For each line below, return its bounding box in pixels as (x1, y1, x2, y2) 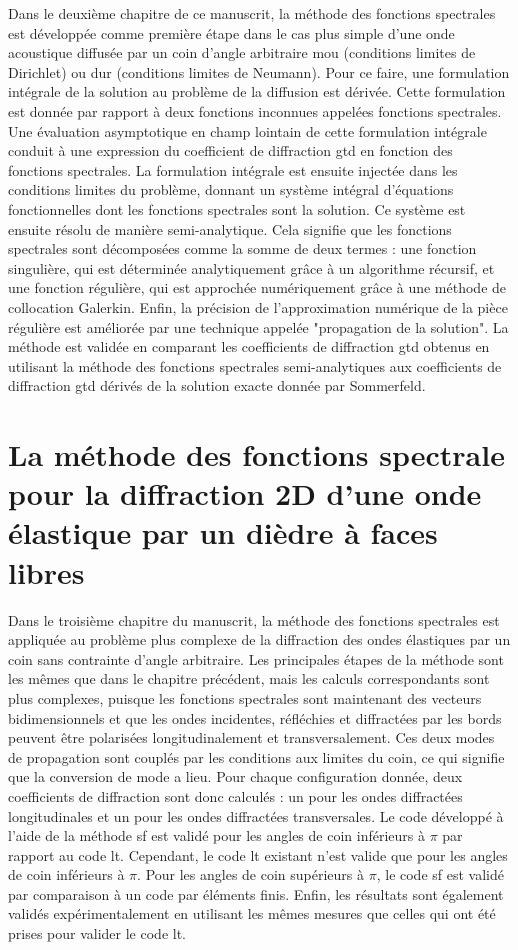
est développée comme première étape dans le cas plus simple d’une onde (8, 22, 455, 43)
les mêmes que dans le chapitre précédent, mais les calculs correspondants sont (8, 668, 490, 689)
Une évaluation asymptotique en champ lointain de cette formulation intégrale (8, 120, 487, 141)
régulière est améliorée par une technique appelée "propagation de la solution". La (8, 316, 509, 337)
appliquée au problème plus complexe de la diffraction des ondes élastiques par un (8, 629, 511, 650)
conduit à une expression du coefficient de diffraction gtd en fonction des (8, 140, 453, 161)
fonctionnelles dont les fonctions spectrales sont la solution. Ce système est (8, 198, 466, 219)
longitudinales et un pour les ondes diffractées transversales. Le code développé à (8, 805, 504, 826)
